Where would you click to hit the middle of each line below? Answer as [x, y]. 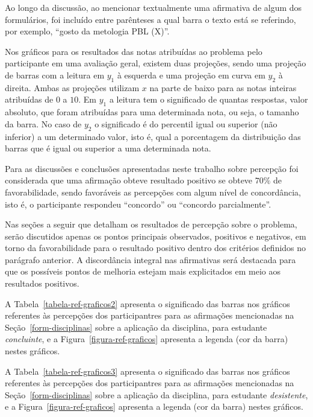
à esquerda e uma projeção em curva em [191, 75]
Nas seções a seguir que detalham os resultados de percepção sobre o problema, [151, 224]
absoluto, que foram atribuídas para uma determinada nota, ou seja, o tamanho [152, 112]
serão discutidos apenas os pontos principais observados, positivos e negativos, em [156, 236]
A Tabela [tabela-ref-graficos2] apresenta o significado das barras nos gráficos [147, 303]
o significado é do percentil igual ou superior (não [186, 123]
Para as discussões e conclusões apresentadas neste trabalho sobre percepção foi [152, 168]
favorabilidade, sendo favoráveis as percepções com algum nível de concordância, [153, 192]
